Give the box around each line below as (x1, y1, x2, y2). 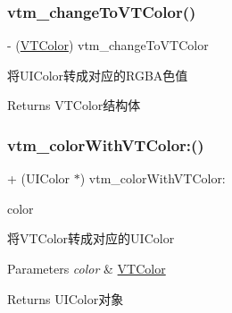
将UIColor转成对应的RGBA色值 (7, 65, 188, 84)
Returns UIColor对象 (7, 289, 124, 308)
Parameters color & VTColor (7, 259, 166, 277)
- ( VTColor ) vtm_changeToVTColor (7, 36, 209, 55)
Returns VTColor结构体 (7, 96, 141, 114)
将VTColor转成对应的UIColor (7, 229, 175, 248)
